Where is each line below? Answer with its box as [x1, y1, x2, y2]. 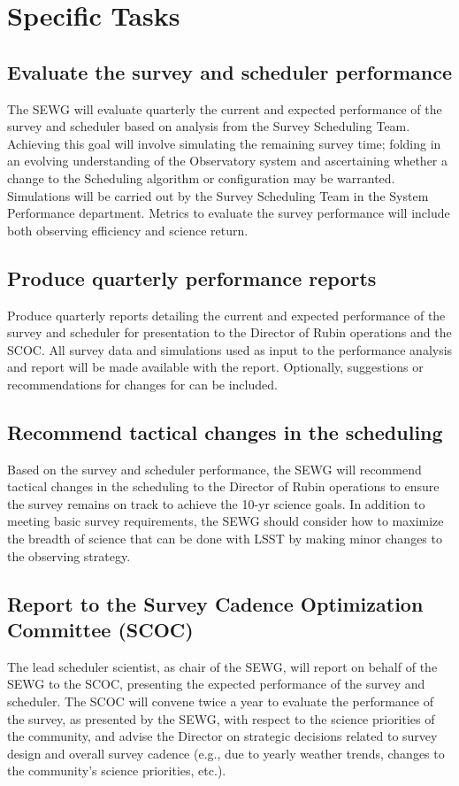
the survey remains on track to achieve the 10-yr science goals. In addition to [7, 494, 425, 512]
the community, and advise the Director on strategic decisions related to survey [7, 727, 438, 745]
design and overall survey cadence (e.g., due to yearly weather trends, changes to [7, 744, 445, 762]
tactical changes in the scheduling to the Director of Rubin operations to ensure [7, 477, 440, 496]
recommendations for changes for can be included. [7, 374, 278, 393]
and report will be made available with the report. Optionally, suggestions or [7, 358, 424, 376]
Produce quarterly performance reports [7, 264, 377, 291]
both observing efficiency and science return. [7, 220, 249, 239]
